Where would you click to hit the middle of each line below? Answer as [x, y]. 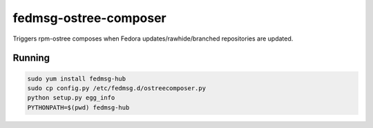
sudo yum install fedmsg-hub [77, 78]
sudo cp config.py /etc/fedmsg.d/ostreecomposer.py [117, 88]
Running [31, 58]
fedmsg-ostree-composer [89, 18]
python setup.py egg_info [71, 98]
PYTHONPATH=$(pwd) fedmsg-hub [78, 107]
